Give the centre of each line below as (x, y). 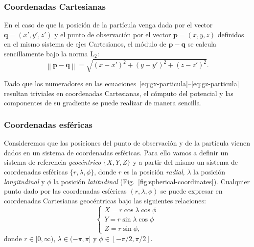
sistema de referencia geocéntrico (53, 162)
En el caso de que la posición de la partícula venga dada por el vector (108, 25)
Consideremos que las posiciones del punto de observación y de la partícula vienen (127, 143)
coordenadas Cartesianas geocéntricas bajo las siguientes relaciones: (105, 200)
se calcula (202, 44)
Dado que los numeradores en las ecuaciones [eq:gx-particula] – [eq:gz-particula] (122, 84)
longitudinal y (24, 181)
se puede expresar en (192, 191)
